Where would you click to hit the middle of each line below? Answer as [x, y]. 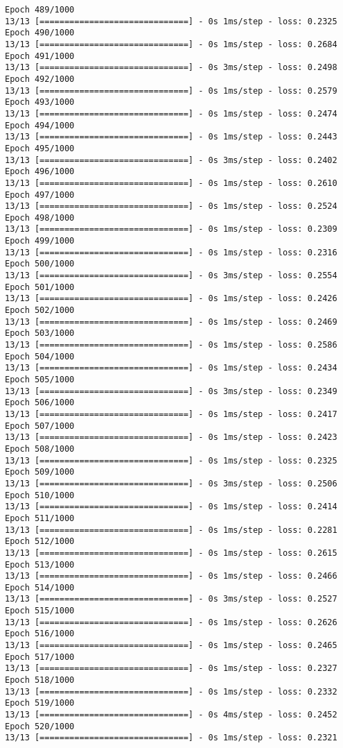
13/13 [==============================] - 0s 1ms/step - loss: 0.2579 [171, 91]
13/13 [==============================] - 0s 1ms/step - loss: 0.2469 [171, 322]
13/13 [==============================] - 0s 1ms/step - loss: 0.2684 [171, 44]
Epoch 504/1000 [40, 356]
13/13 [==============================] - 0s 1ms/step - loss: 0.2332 [171, 691]
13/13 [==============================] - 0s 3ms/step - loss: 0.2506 [171, 483]
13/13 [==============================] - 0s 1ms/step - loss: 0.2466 [171, 576]
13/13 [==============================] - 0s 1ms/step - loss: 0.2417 [171, 414]
